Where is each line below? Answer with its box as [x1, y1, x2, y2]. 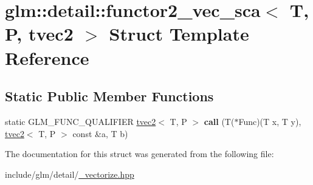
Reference [5, 45, 89, 70]
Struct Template [109, 21, 249, 46]
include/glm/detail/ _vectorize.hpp [5, 167, 134, 180]
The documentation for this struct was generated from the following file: [5, 147, 274, 160]
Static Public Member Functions [5, 87, 214, 106]
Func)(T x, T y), [238, 115, 301, 127]
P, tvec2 [5, 21, 74, 46]
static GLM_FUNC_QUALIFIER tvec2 [5, 115, 156, 127]
